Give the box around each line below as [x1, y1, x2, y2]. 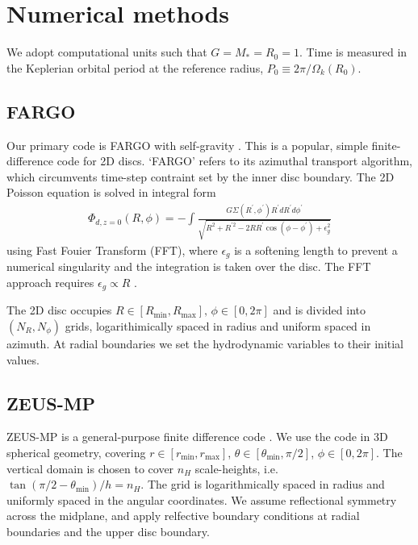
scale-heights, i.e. [194, 460, 278, 476]
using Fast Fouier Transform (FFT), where [6, 241, 218, 258]
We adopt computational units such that [6, 44, 207, 60]
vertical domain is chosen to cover [6, 460, 174, 476]
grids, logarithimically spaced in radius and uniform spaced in [65, 318, 371, 335]
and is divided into [273, 302, 366, 318]
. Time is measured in [299, 44, 408, 60]
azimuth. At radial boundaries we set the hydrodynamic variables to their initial [6, 335, 404, 352]
